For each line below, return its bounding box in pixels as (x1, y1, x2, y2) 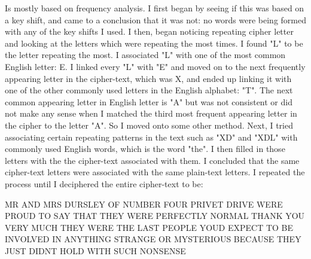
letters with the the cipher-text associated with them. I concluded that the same (5, 154, 300, 166)
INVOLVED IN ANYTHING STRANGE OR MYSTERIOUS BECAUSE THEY (5, 233, 301, 245)
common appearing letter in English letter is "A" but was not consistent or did (5, 95, 292, 108)
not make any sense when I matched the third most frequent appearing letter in (5, 107, 297, 120)
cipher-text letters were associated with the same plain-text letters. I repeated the (5, 166, 305, 178)
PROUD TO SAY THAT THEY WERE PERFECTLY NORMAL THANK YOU (5, 209, 305, 222)
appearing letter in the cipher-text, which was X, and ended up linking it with (5, 72, 292, 84)
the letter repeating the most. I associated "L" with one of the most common (5, 48, 286, 61)
